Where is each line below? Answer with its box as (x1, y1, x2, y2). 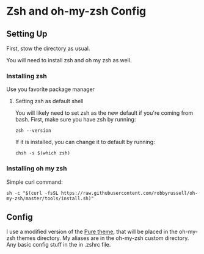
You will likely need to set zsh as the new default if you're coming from (15, 109, 194, 117)
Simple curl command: (6, 178, 63, 186)
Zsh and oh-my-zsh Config (6, 4, 147, 18)
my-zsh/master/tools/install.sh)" (6, 195, 95, 201)
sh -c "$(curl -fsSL (6, 190, 59, 196)
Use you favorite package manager (6, 85, 95, 93)
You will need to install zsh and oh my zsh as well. (6, 57, 132, 64)
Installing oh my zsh (6, 164, 67, 173)
